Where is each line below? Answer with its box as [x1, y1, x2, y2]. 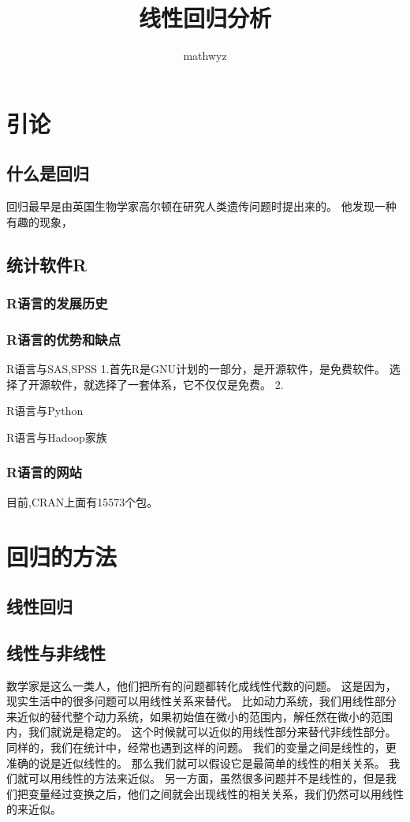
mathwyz [183, 47, 227, 64]
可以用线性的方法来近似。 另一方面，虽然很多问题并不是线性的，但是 [28, 770, 386, 787]
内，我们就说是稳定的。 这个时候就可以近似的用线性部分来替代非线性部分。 [6, 723, 397, 740]
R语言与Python [6, 402, 84, 419]
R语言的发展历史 [6, 293, 108, 312]
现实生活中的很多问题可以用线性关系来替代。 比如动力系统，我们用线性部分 [6, 693, 397, 709]
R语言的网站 [6, 462, 82, 482]
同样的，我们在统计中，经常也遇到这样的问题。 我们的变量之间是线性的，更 [6, 739, 397, 756]
